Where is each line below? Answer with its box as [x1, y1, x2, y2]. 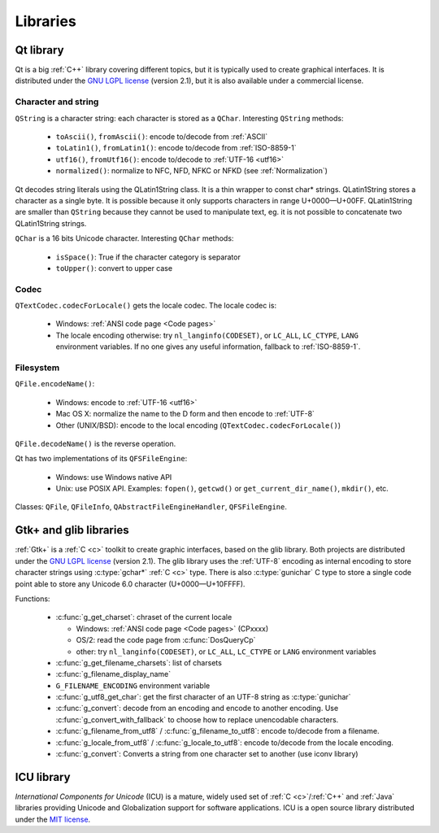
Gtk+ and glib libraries [15, 523, 129, 537]
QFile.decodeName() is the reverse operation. [15, 438, 176, 448]
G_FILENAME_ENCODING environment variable [55, 680, 211, 691]
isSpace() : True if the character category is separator [55, 252, 241, 262]
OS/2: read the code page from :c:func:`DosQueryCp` [76, 635, 256, 645]
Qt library [15, 43, 64, 57]
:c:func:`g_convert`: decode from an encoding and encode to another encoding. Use [55, 704, 339, 713]
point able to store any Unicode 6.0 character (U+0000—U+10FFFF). [15, 578, 246, 589]
